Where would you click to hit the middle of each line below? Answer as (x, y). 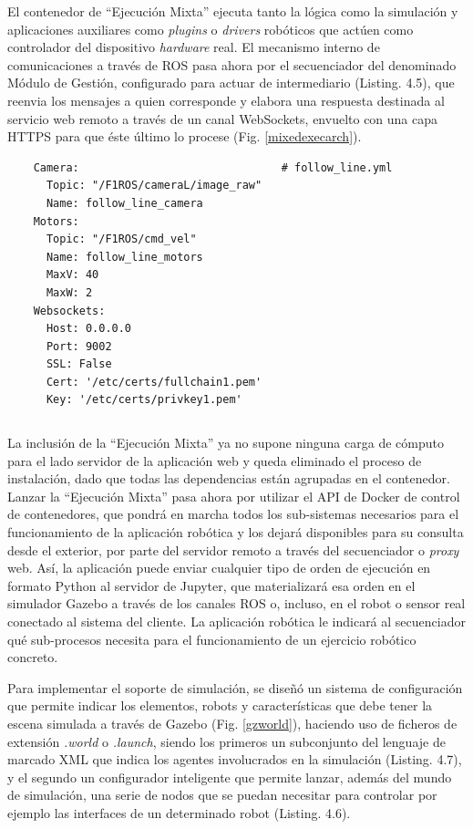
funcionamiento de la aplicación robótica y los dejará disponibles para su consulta (236, 532)
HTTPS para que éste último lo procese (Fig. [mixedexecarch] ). (185, 136)
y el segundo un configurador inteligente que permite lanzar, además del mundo (230, 777)
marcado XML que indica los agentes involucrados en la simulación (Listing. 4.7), (235, 759)
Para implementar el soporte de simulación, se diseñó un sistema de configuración (235, 687)
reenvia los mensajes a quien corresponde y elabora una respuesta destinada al (226, 100)
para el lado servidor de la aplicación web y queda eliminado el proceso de (215, 460)
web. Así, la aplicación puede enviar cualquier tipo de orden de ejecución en (219, 568)
